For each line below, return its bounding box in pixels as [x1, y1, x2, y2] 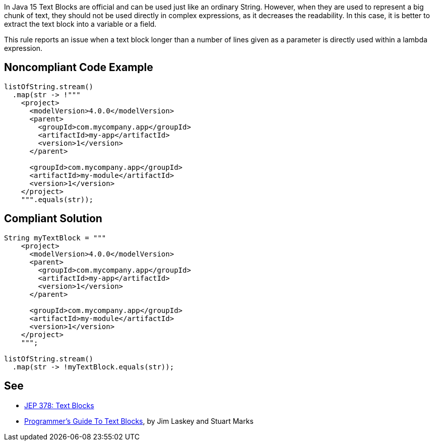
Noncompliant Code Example [4, 61, 153, 74]
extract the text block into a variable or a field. [4, 20, 157, 28]
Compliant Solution [4, 212, 102, 225]
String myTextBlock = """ [4, 233, 106, 242]
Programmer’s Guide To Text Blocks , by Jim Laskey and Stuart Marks [24, 416, 254, 425]
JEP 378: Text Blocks [24, 401, 94, 410]
